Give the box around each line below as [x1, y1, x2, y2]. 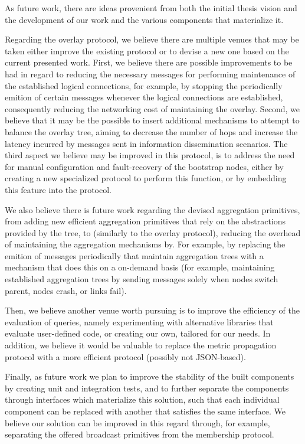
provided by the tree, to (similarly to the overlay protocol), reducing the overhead [5, 226, 301, 239]
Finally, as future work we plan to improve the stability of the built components [5, 370, 294, 383]
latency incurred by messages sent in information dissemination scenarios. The [5, 137, 288, 149]
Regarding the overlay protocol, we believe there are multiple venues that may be [5, 33, 299, 45]
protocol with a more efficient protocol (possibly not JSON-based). [5, 350, 246, 363]
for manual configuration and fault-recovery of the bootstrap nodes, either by [5, 160, 284, 172]
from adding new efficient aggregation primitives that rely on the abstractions [5, 215, 286, 227]
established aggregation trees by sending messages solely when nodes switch [5, 273, 278, 285]
